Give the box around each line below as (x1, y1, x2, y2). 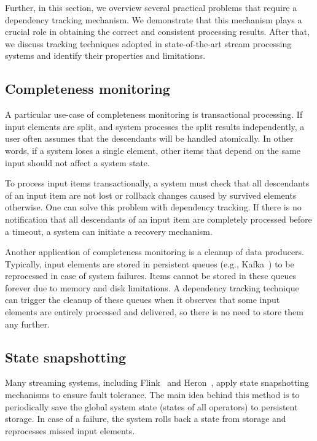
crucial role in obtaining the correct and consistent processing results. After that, (5, 25, 310, 38)
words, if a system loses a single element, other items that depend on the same (5, 144, 300, 156)
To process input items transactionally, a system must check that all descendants (5, 177, 310, 190)
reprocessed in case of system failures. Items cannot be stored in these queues (5, 269, 297, 282)
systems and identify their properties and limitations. (5, 49, 206, 62)
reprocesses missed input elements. (5, 424, 135, 437)
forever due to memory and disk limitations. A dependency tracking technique (5, 281, 299, 294)
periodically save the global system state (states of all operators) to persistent (5, 400, 298, 413)
